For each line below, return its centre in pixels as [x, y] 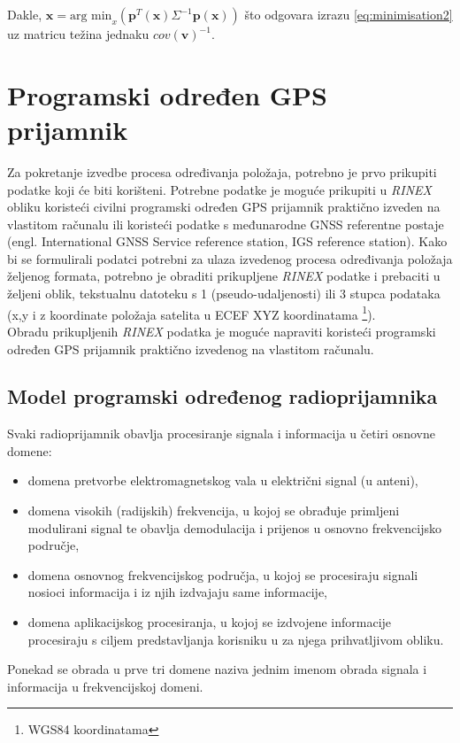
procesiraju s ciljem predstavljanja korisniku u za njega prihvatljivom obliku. [236, 639]
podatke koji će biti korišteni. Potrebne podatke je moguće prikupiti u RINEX [219, 189]
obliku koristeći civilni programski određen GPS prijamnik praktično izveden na [224, 207]
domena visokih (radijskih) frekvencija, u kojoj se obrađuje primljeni [214, 511]
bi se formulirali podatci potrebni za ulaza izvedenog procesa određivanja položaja [230, 258]
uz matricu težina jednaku [78, 34]
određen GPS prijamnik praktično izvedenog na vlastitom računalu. [191, 348]
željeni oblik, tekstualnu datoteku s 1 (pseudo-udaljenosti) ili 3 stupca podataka [224, 294]
